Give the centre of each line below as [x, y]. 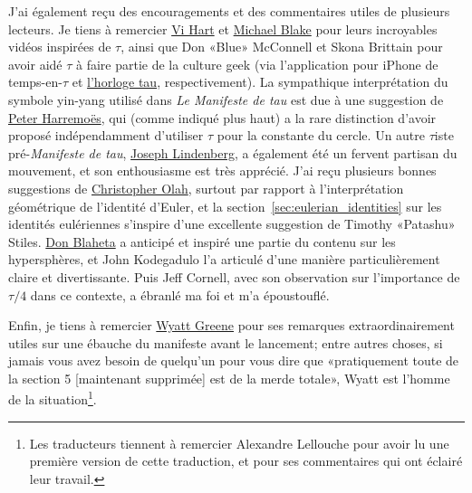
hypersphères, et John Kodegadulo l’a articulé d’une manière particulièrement [224, 259]
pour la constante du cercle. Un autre [321, 135]
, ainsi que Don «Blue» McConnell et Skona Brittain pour [282, 47]
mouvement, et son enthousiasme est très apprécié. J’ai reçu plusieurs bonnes [222, 171]
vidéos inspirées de [60, 47]
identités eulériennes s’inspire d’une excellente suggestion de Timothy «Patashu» [232, 224]
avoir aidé [35, 64]
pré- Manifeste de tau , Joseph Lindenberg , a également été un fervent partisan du [233, 152]
